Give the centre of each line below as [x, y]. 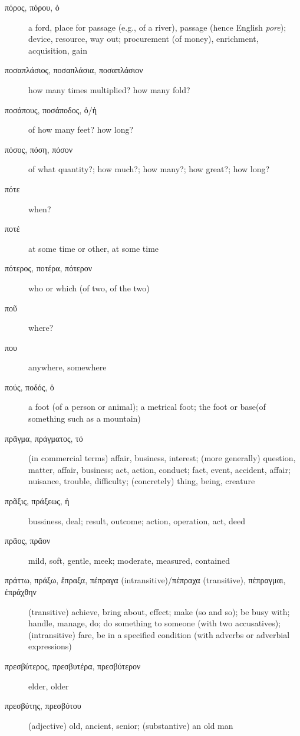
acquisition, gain [58, 50]
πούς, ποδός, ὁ [29, 387]
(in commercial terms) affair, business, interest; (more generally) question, [162, 458]
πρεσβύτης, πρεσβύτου [43, 706]
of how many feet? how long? [81, 129]
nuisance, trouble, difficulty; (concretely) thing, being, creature [142, 481]
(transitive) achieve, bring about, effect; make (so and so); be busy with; [159, 611]
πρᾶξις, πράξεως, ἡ [37, 501]
